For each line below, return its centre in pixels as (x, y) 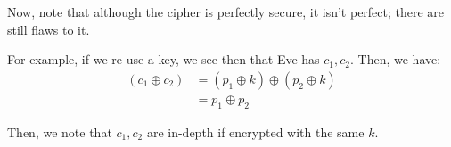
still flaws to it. (49, 29)
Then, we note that (60, 131)
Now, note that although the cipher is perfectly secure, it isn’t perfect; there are (226, 12)
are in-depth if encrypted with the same (255, 131)
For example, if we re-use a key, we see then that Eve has (164, 59)
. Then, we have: (396, 59)
